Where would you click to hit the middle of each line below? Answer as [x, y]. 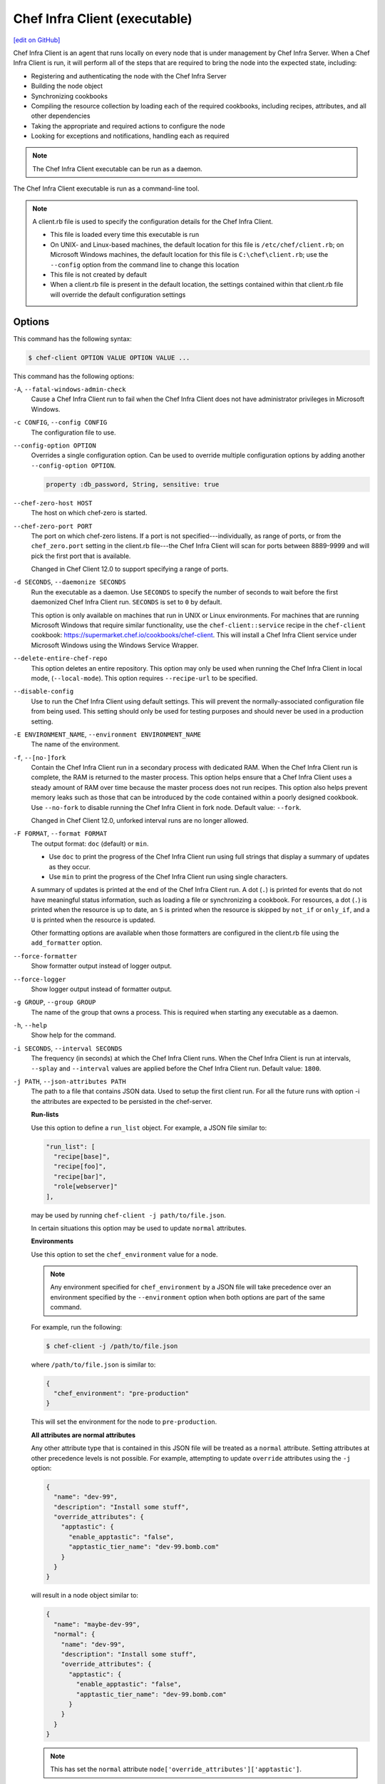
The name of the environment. [76, 744]
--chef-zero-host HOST [53, 503]
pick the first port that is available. [81, 556]
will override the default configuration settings [118, 294]
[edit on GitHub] [37, 40]
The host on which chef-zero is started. [89, 513]
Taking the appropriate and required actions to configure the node [128, 126]
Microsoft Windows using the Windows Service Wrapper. [115, 645]
